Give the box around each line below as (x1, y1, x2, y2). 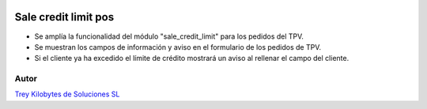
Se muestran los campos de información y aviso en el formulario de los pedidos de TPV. (34, 42, 322, 51)
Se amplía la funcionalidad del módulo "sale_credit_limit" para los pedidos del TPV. (34, 32, 304, 41)
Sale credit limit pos (14, 10, 115, 24)
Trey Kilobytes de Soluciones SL (14, 89, 120, 99)
